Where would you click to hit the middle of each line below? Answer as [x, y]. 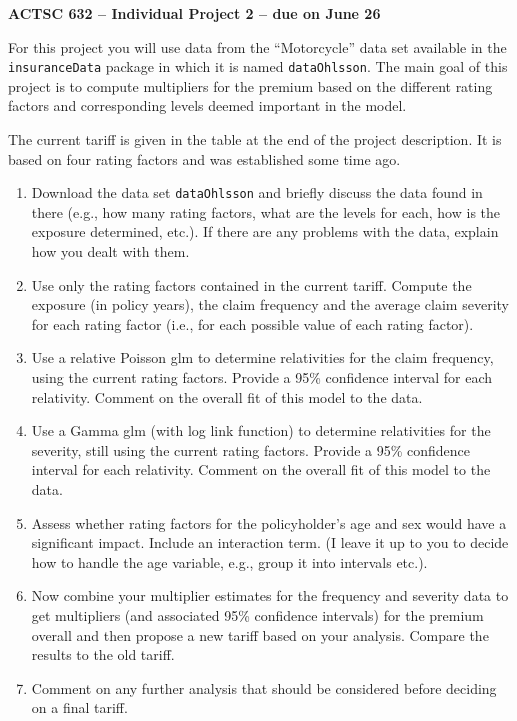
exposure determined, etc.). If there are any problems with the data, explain [265, 231]
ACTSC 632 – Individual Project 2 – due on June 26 [194, 13]
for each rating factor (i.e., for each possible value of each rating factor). [252, 323]
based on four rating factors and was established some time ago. [204, 158]
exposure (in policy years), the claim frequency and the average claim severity [270, 304]
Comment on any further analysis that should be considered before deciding [264, 687]
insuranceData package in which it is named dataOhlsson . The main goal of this [258, 66]
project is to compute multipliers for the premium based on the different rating [250, 85]
